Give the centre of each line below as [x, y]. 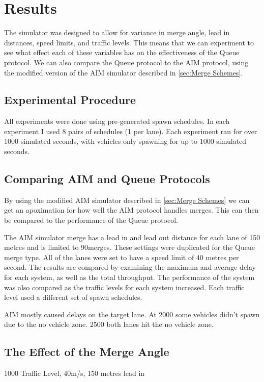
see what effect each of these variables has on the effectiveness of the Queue [122, 52]
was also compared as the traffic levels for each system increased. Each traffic [124, 287]
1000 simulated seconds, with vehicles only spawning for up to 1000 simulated [125, 141]
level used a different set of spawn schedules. [73, 297]
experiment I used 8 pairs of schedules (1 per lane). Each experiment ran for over [131, 131]
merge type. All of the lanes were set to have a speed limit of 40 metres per [122, 257]
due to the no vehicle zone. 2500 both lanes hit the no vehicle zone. [109, 324]
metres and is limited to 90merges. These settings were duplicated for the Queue [129, 247]
